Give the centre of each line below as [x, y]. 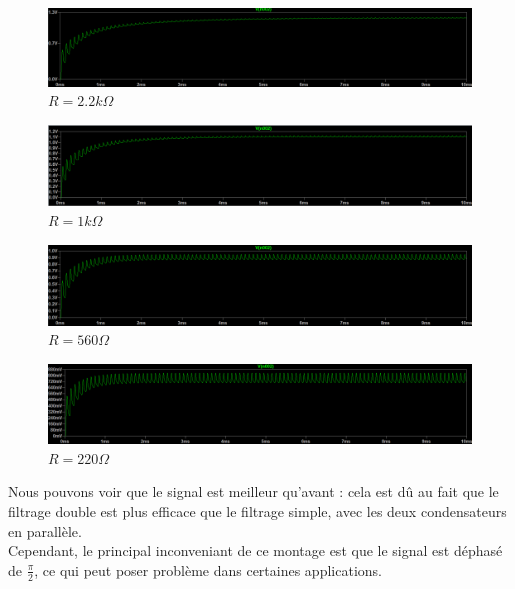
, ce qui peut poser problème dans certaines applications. [208, 569]
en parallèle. [45, 530]
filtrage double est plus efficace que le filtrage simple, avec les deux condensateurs [257, 511]
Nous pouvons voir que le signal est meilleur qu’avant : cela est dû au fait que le [253, 491]
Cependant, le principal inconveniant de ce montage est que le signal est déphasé [255, 550]
